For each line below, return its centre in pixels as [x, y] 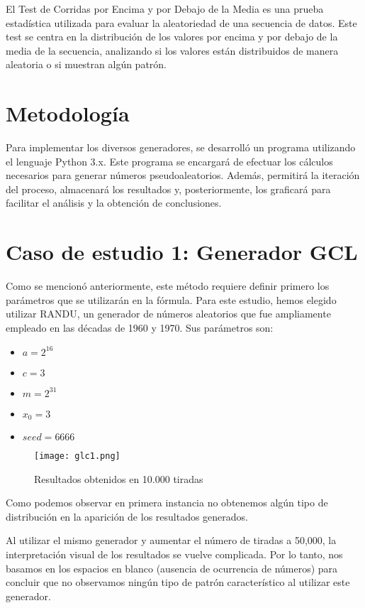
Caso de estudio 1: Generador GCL [182, 252]
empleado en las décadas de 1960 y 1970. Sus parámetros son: [140, 327]
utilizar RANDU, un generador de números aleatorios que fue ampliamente [168, 314]
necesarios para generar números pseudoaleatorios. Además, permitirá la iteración [183, 175]
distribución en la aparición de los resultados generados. [127, 516]
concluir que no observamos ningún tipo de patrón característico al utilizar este [178, 582]
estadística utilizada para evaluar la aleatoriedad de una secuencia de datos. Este [181, 22]
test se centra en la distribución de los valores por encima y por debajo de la [172, 37]
